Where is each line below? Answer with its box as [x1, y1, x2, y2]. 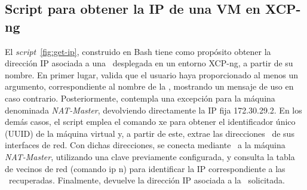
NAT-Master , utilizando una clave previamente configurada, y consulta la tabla [5, 150, 295, 163]
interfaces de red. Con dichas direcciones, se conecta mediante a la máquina [5, 139, 285, 151]
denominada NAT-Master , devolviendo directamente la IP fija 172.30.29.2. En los [5, 103, 302, 116]
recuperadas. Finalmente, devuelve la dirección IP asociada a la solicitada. [8, 174, 285, 186]
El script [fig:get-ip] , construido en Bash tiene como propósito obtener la [5, 45, 271, 57]
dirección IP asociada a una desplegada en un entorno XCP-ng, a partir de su [5, 57, 293, 69]
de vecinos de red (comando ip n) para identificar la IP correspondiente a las [5, 162, 285, 174]
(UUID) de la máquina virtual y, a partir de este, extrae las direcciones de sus [5, 127, 294, 139]
